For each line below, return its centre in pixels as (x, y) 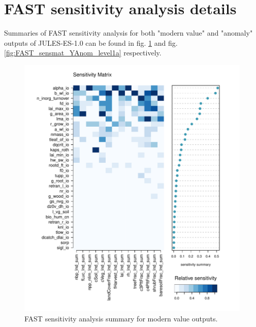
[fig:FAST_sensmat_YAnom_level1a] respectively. (83, 53)
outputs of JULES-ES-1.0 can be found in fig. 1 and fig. (91, 42)
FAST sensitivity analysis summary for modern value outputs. (121, 319)
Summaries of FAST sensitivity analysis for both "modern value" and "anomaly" (129, 33)
